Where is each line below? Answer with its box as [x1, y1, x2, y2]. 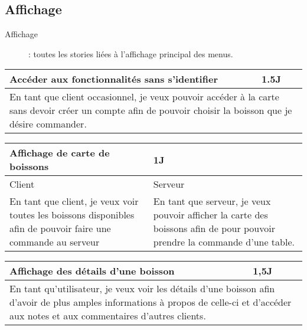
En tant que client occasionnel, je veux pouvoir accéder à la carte [9, 90, 279, 104]
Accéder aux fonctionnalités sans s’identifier [9, 72, 218, 86]
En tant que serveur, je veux [153, 194, 271, 208]
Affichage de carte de [9, 146, 110, 160]
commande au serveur [9, 235, 100, 249]
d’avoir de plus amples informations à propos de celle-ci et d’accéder [9, 295, 292, 309]
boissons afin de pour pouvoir [153, 221, 275, 236]
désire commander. [9, 117, 87, 131]
